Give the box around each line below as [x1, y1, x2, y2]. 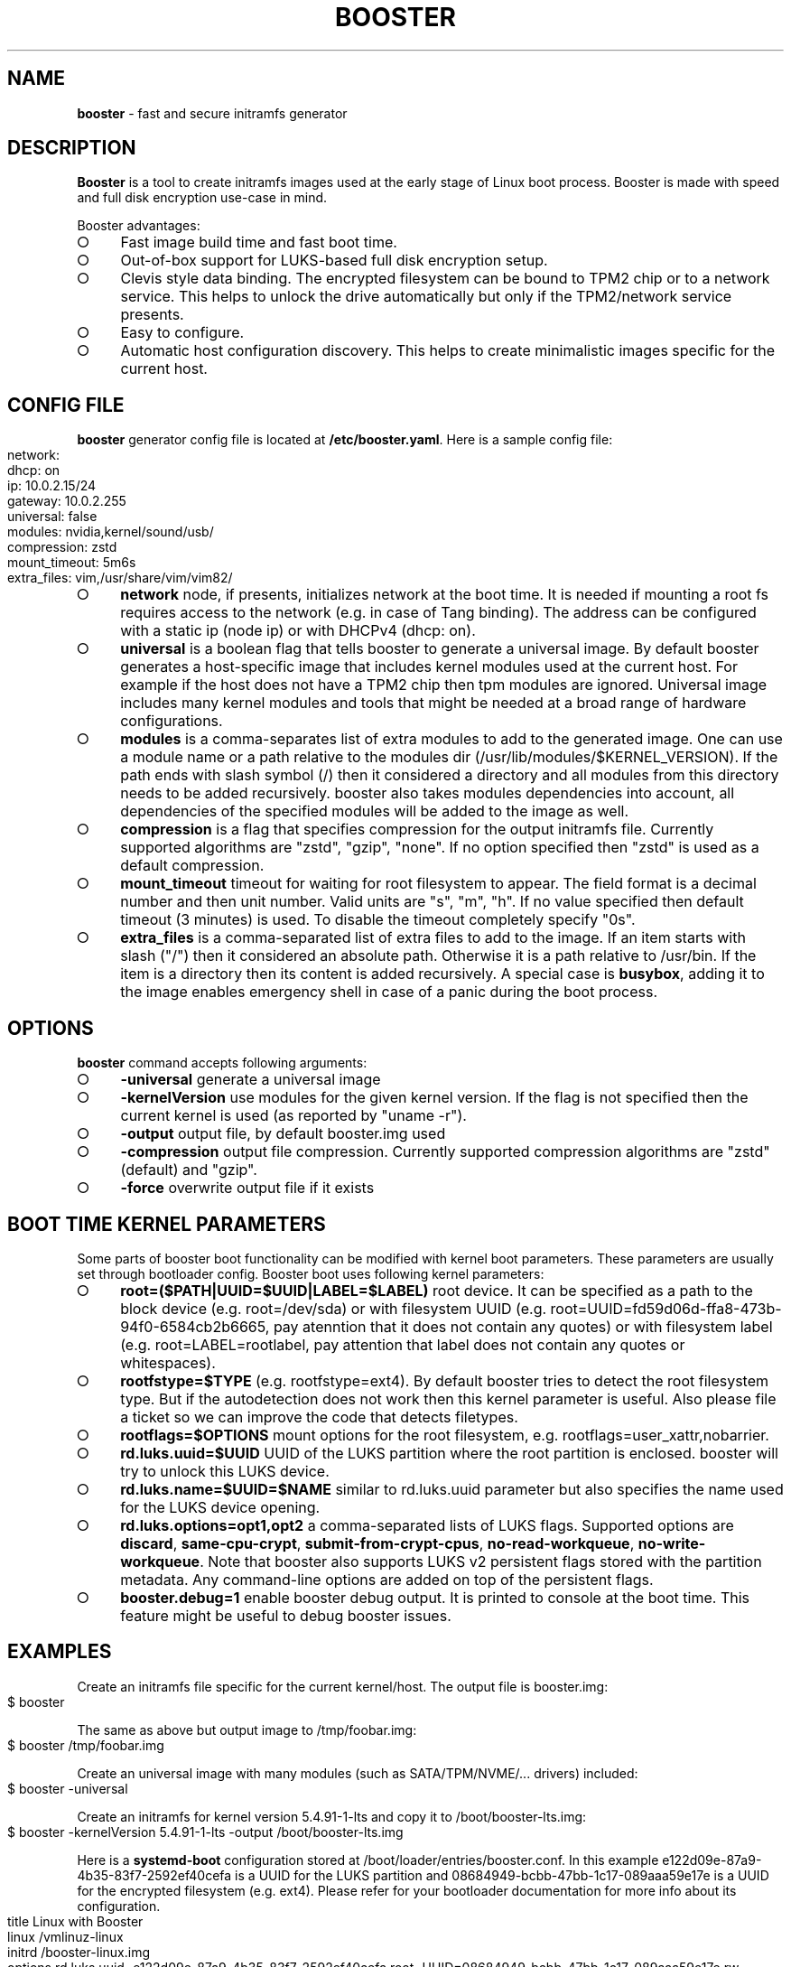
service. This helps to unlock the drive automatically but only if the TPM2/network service [120, 287, 732, 306]
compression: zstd [7, 539, 117, 555]
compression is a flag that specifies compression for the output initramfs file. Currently [120, 820, 714, 839]
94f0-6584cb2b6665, [120, 1317, 270, 1336]
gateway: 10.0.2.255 [7, 493, 126, 509]
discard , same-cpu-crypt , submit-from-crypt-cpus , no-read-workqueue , [120, 1534, 635, 1552]
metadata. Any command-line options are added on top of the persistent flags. [120, 1570, 654, 1589]
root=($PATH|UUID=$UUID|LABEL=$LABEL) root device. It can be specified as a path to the [120, 1281, 753, 1300]
